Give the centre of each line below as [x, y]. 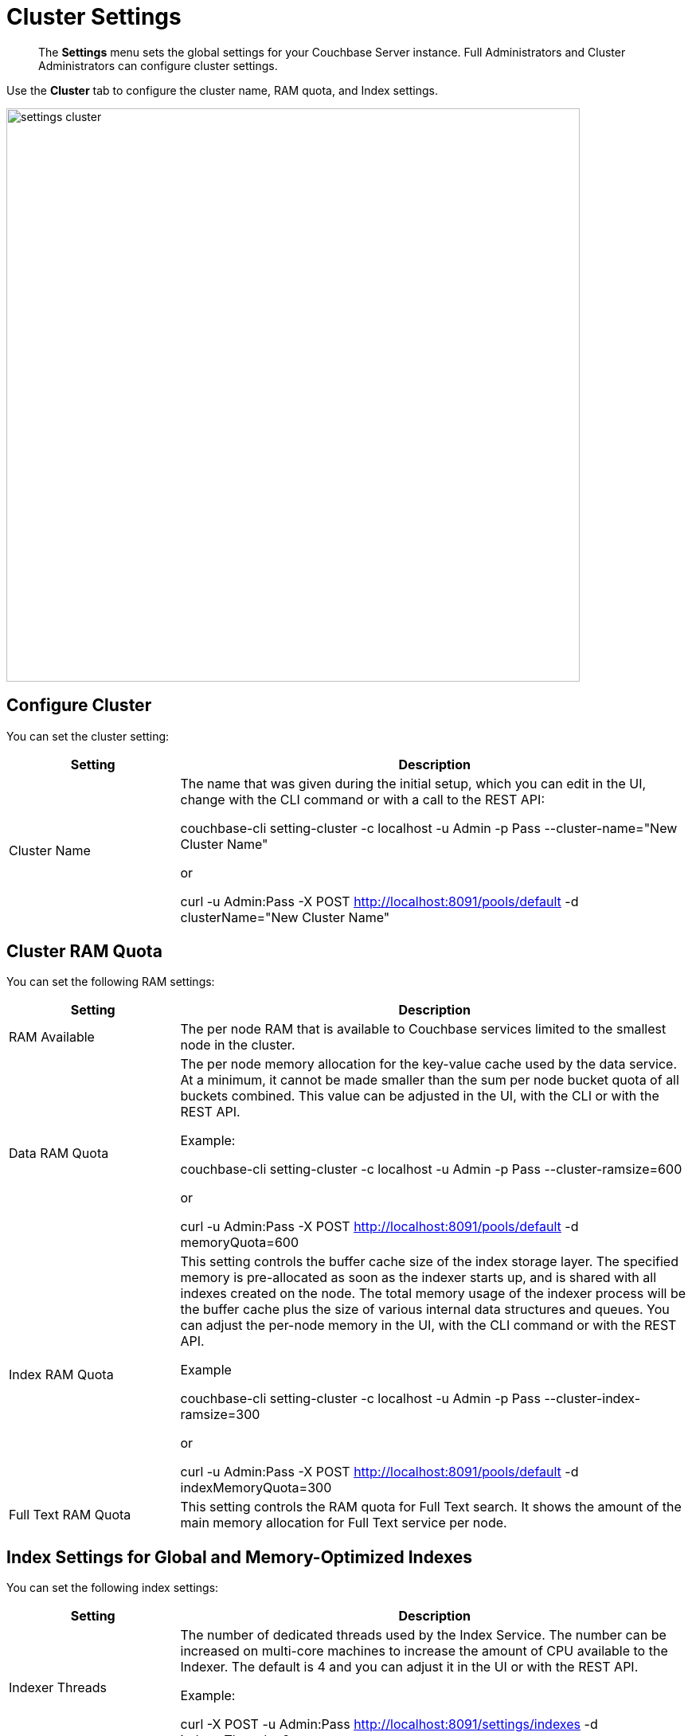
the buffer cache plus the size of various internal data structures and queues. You [425, 1310]
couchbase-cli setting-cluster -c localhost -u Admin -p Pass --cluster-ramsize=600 [431, 1169]
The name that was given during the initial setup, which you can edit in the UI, [413, 783]
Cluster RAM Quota [84, 952]
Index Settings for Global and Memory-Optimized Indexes [239, 1557]
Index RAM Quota [61, 1375]
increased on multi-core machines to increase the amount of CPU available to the [424, 1651]
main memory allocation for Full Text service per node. [344, 1523]
